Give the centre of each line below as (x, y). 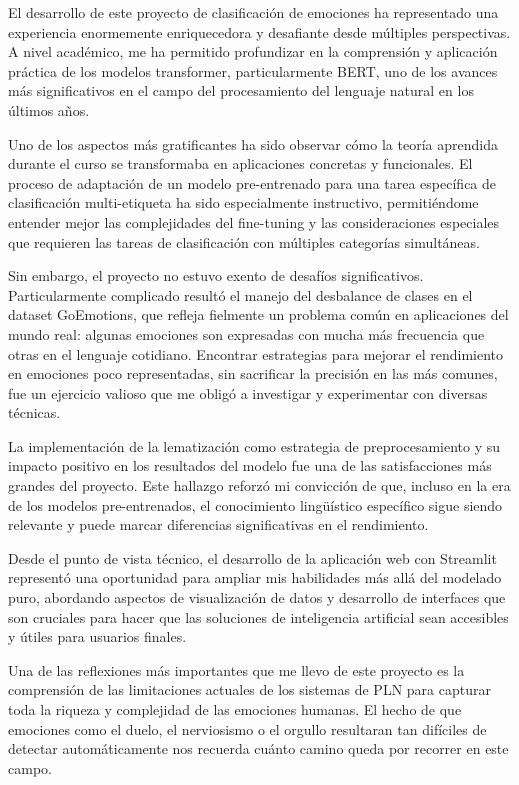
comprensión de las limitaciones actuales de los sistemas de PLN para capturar (249, 689)
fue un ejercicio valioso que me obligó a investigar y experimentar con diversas (248, 392)
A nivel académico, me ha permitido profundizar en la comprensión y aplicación (253, 51)
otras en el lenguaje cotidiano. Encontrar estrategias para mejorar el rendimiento (256, 353)
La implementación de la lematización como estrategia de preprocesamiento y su (254, 445)
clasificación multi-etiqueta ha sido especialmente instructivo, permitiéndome (243, 202)
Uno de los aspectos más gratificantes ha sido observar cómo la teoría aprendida (253, 143)
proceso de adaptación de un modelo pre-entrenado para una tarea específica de (252, 182)
